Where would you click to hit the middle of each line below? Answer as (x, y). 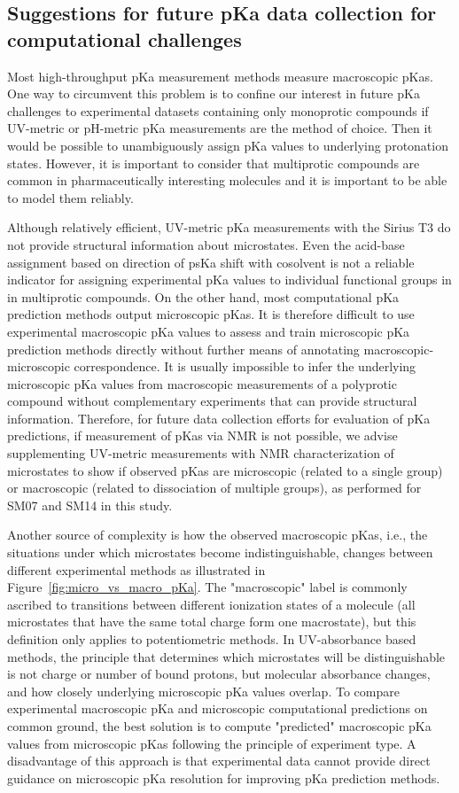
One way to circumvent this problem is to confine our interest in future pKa (214, 93)
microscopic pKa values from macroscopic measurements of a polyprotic (202, 383)
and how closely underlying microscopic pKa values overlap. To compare (203, 691)
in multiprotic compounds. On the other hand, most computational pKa (203, 296)
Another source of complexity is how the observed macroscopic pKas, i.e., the (218, 535)
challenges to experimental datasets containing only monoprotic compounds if (218, 110)
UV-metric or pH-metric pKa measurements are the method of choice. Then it (220, 128)
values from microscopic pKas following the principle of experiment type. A (212, 743)
